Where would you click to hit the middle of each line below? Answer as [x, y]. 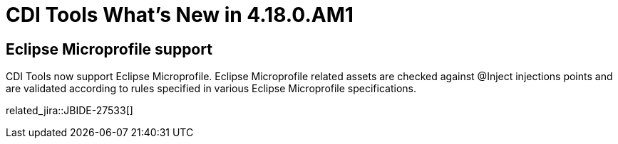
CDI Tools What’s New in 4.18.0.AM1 [180, 15]
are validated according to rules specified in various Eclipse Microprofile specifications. [211, 89]
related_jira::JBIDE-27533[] [69, 111]
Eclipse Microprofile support [109, 49]
